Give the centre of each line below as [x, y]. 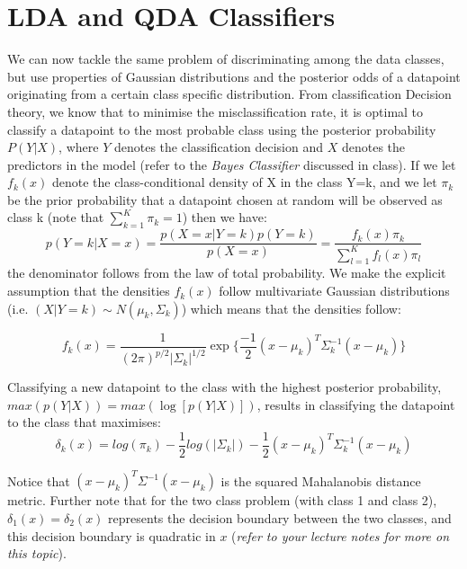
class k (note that [56, 217]
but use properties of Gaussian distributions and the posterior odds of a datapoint [234, 76]
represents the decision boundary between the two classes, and [280, 518]
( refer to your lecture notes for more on [341, 535]
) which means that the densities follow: [291, 308]
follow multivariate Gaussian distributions [334, 291]
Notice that [39, 480]
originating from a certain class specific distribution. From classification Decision [229, 94]
